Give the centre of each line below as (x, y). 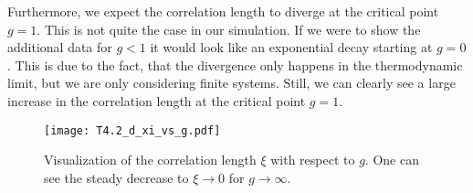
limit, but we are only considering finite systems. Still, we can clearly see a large (231, 83)
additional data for (60, 47)
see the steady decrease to (116, 177)
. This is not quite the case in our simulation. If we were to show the (229, 29)
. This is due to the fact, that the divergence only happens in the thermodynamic (235, 64)
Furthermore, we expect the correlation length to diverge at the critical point (223, 11)
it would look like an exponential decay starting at (291, 47)
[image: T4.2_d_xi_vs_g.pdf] (132, 130)
